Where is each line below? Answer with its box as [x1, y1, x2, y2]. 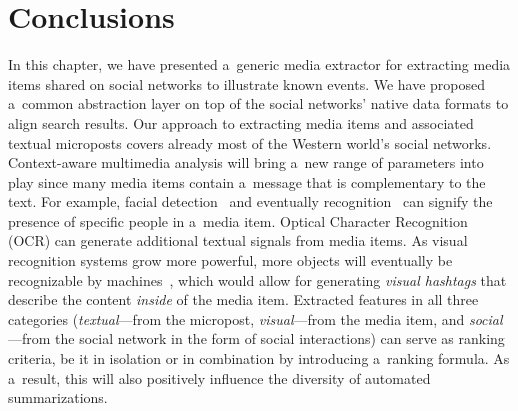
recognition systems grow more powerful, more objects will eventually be [8, 250, 453, 271]
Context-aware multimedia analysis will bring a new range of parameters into [8, 152, 484, 173]
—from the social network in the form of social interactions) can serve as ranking [8, 328, 505, 349]
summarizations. [8, 387, 108, 408]
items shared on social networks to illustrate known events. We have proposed [8, 73, 486, 94]
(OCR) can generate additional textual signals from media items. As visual [8, 230, 468, 251]
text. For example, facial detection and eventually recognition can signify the [8, 191, 493, 212]
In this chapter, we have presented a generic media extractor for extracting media [8, 54, 511, 75]
